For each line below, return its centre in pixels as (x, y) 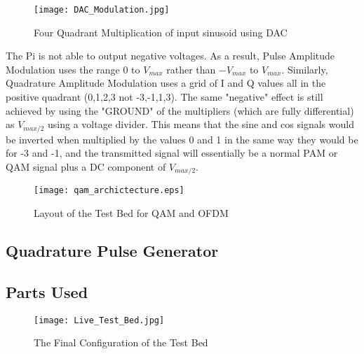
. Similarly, (305, 69)
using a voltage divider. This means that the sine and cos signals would (201, 124)
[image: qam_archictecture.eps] (109, 191)
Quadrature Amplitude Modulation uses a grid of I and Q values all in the (166, 83)
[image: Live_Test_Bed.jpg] (99, 320)
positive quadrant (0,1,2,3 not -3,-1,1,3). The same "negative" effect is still (164, 97)
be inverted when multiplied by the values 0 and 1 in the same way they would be (182, 139)
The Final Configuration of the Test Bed (121, 342)
